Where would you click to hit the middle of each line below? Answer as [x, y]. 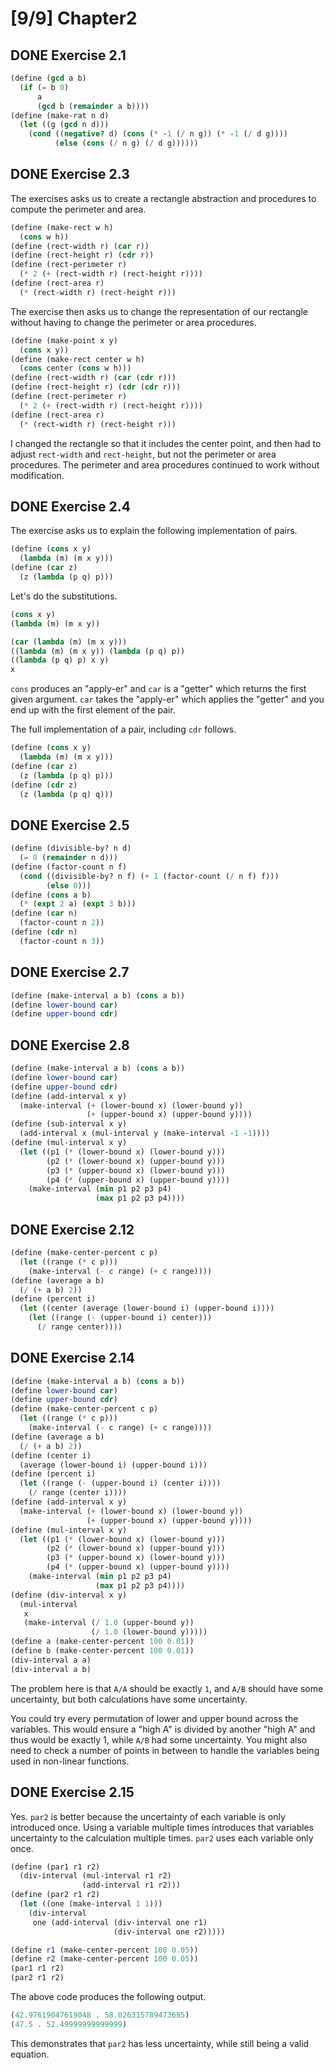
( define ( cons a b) [51, 895]
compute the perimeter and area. [78, 209]
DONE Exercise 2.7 [70, 972]
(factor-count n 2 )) [62, 923]
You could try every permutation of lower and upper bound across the [154, 1718]
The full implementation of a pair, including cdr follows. [123, 729]
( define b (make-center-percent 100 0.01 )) [102, 1651]
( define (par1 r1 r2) [55, 1867]
